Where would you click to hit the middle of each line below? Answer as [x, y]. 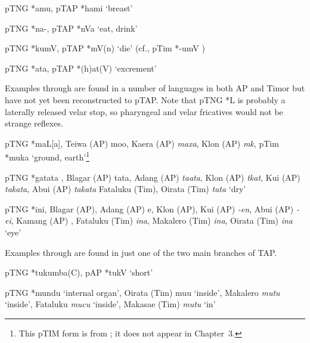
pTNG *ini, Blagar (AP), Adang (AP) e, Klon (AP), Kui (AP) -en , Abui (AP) [149, 208]
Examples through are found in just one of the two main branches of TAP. [141, 252]
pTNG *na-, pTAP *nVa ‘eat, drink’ [71, 28]
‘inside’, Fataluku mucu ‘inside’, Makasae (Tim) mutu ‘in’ [110, 304]
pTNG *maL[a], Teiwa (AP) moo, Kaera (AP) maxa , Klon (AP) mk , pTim [142, 143]
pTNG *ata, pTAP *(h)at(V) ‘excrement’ [81, 68]
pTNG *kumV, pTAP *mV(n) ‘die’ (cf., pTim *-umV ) [105, 48]
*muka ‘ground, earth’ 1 [47, 156]
